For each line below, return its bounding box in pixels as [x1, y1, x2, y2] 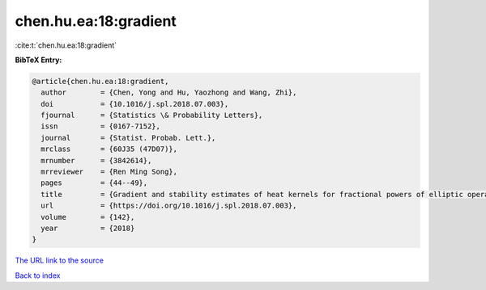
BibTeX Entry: [15, 55, 62, 65]
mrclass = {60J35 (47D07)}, [40, 145, 178, 153]
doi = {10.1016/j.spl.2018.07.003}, [40, 99, 229, 108]
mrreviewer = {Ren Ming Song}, [40, 167, 178, 177]
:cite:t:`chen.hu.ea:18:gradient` [15, 40, 117, 50]
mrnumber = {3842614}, [40, 156, 152, 165]
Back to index [15, 271, 61, 280]
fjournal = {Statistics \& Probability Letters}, [40, 111, 263, 120]
